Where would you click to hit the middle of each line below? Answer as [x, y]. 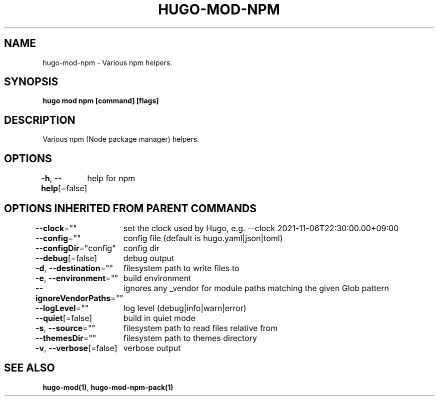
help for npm [111, 179]
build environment [157, 278]
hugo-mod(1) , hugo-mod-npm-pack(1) [108, 387]
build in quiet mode [159, 318]
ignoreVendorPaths [73, 298]
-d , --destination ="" [74, 268]
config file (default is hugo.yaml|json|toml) [203, 238]
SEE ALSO [29, 368]
